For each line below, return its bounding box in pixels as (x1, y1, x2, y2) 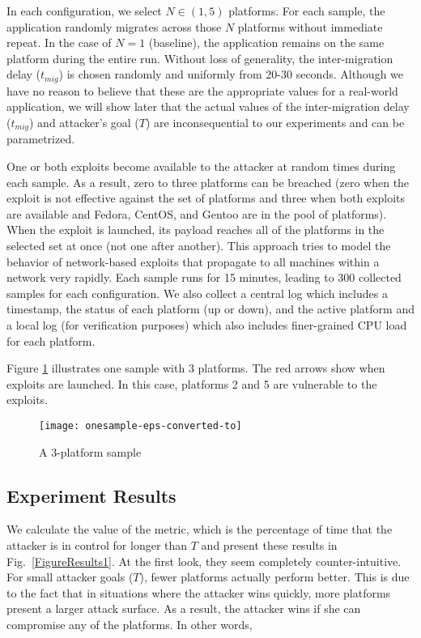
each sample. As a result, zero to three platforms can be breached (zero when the (6, 173, 410, 190)
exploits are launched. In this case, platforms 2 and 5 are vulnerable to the (6, 375, 377, 392)
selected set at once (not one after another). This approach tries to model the (6, 237, 391, 254)
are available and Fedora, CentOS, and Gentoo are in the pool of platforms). (6, 205, 387, 222)
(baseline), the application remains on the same (148, 34, 385, 51)
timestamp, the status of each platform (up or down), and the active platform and (6, 300, 415, 317)
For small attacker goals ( (6, 568, 134, 585)
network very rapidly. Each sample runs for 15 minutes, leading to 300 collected (6, 269, 402, 286)
